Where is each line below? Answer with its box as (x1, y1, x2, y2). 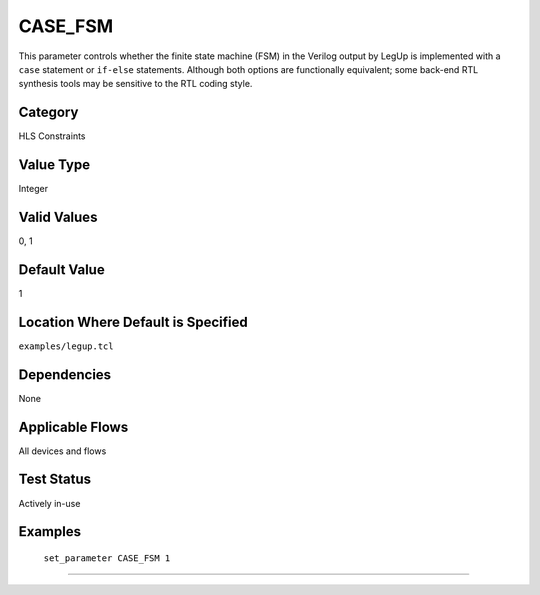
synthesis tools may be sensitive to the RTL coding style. (18, 78, 253, 90)
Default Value (18, 261, 105, 278)
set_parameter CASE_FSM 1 (43, 552, 171, 564)
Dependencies (18, 366, 112, 383)
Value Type (18, 156, 90, 174)
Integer (18, 183, 49, 195)
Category (18, 104, 79, 121)
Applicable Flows (18, 418, 129, 435)
